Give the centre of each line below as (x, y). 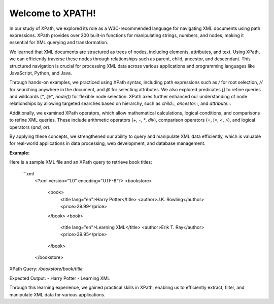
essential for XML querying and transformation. (59, 43)
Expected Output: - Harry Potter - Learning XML (60, 278)
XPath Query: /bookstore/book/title (46, 269)
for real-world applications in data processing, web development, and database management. (107, 143)
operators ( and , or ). (30, 127)
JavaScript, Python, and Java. (41, 73)
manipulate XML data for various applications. (58, 294)
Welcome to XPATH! (53, 13)
